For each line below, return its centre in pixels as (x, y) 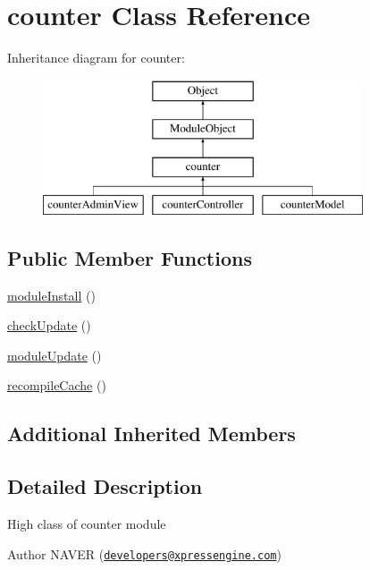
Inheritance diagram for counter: (96, 58)
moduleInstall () (51, 295)
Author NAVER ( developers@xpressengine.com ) (144, 553)
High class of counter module (87, 524)
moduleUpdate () (55, 355)
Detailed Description (105, 486)
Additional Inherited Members (151, 434)
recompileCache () (57, 385)
